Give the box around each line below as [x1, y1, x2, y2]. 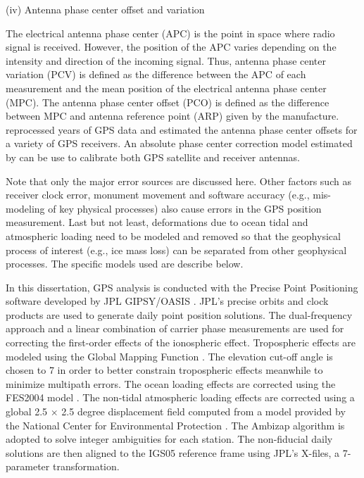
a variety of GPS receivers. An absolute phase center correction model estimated [6, 136, 353, 151]
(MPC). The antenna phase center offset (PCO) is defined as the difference [6, 94, 330, 109]
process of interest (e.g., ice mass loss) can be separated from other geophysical [6, 242, 347, 257]
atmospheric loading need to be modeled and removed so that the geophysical [6, 228, 341, 243]
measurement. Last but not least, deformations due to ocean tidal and [6, 215, 308, 229]
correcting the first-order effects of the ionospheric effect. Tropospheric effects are [6, 335, 356, 350]
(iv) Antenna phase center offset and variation [6, 2, 205, 16]
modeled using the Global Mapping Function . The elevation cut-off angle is [6, 348, 333, 363]
